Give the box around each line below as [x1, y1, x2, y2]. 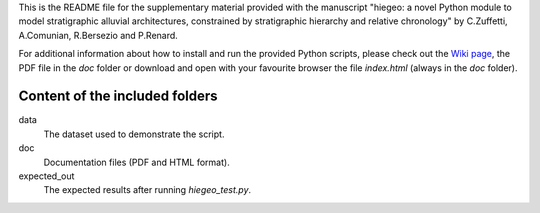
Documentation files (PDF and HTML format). [43, 156, 230, 168]
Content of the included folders [18, 88, 219, 105]
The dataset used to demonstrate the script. [43, 128, 225, 140]
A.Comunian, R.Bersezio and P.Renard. [18, 29, 179, 41]
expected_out [18, 170, 75, 182]
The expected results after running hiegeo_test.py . [43, 184, 252, 196]
